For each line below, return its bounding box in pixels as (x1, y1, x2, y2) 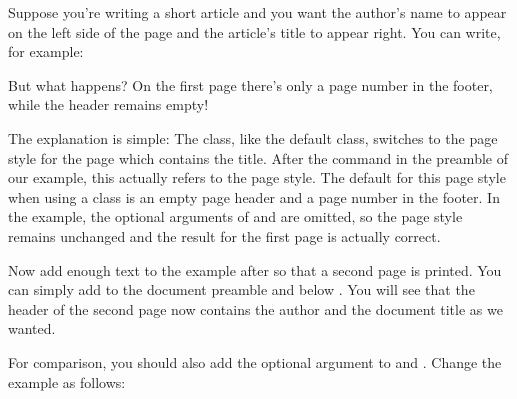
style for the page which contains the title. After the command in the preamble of (8, 147, 508, 168)
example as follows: (8, 371, 126, 392)
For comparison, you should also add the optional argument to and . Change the (8, 351, 502, 372)
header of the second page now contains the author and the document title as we (8, 298, 503, 319)
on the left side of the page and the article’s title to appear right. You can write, (8, 21, 501, 42)
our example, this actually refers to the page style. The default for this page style (8, 167, 506, 188)
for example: (8, 41, 84, 62)
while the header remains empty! (8, 94, 209, 115)
